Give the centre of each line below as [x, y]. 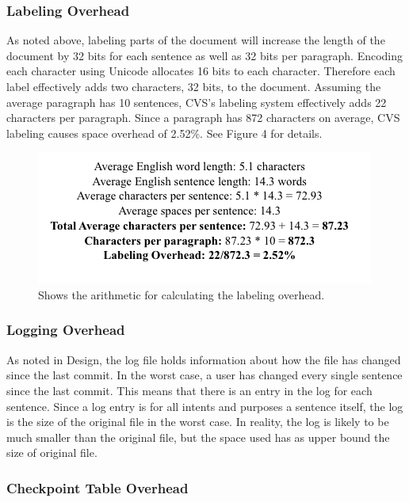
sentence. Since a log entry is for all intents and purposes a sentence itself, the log [205, 406]
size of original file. [52, 453]
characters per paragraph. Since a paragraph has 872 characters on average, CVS [203, 118]
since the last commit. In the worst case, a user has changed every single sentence [204, 375]
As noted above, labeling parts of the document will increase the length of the [196, 40]
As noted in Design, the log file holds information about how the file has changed [204, 359]
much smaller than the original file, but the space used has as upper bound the [198, 437]
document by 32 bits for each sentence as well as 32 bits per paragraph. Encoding [205, 55]
